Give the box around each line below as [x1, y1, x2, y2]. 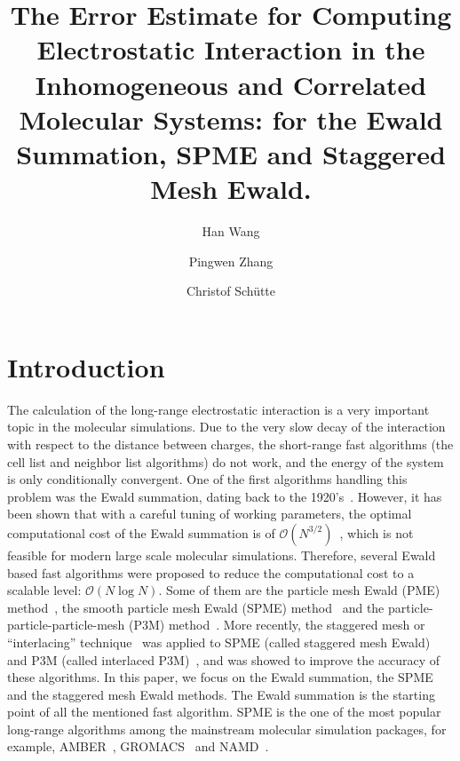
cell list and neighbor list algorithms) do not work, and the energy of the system [7, 452, 444, 471]
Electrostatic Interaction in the [36, 31, 425, 67]
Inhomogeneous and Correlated [35, 66, 427, 102]
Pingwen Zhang [188, 251, 274, 270]
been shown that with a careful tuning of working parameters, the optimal [7, 504, 412, 523]
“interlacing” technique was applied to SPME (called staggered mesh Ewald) [7, 632, 431, 651]
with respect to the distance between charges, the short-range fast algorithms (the [7, 434, 454, 453]
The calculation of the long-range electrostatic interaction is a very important [7, 400, 430, 418]
